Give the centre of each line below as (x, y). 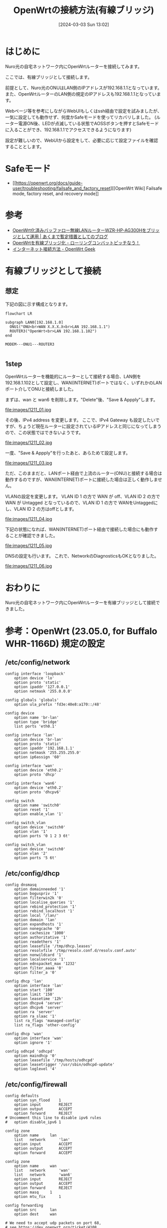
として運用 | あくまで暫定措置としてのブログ (62, 236)
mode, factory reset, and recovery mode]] (55, 193)
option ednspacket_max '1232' (46, 964)
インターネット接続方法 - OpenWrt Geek (54, 249)
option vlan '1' (31, 832)
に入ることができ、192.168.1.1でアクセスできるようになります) (68, 130)
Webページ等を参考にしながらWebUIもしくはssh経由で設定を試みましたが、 (83, 111)
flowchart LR (19, 314)
